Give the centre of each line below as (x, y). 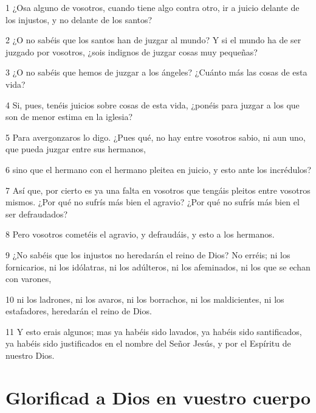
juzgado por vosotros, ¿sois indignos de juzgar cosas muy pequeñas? (132, 51)
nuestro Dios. (30, 355)
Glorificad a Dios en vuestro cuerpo (158, 397)
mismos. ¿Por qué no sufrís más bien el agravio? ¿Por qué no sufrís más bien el (153, 202)
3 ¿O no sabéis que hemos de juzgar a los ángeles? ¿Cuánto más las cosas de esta (156, 72)
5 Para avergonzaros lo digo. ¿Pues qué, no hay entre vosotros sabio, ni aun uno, (156, 137)
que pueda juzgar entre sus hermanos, (76, 149)
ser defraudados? (37, 214)
